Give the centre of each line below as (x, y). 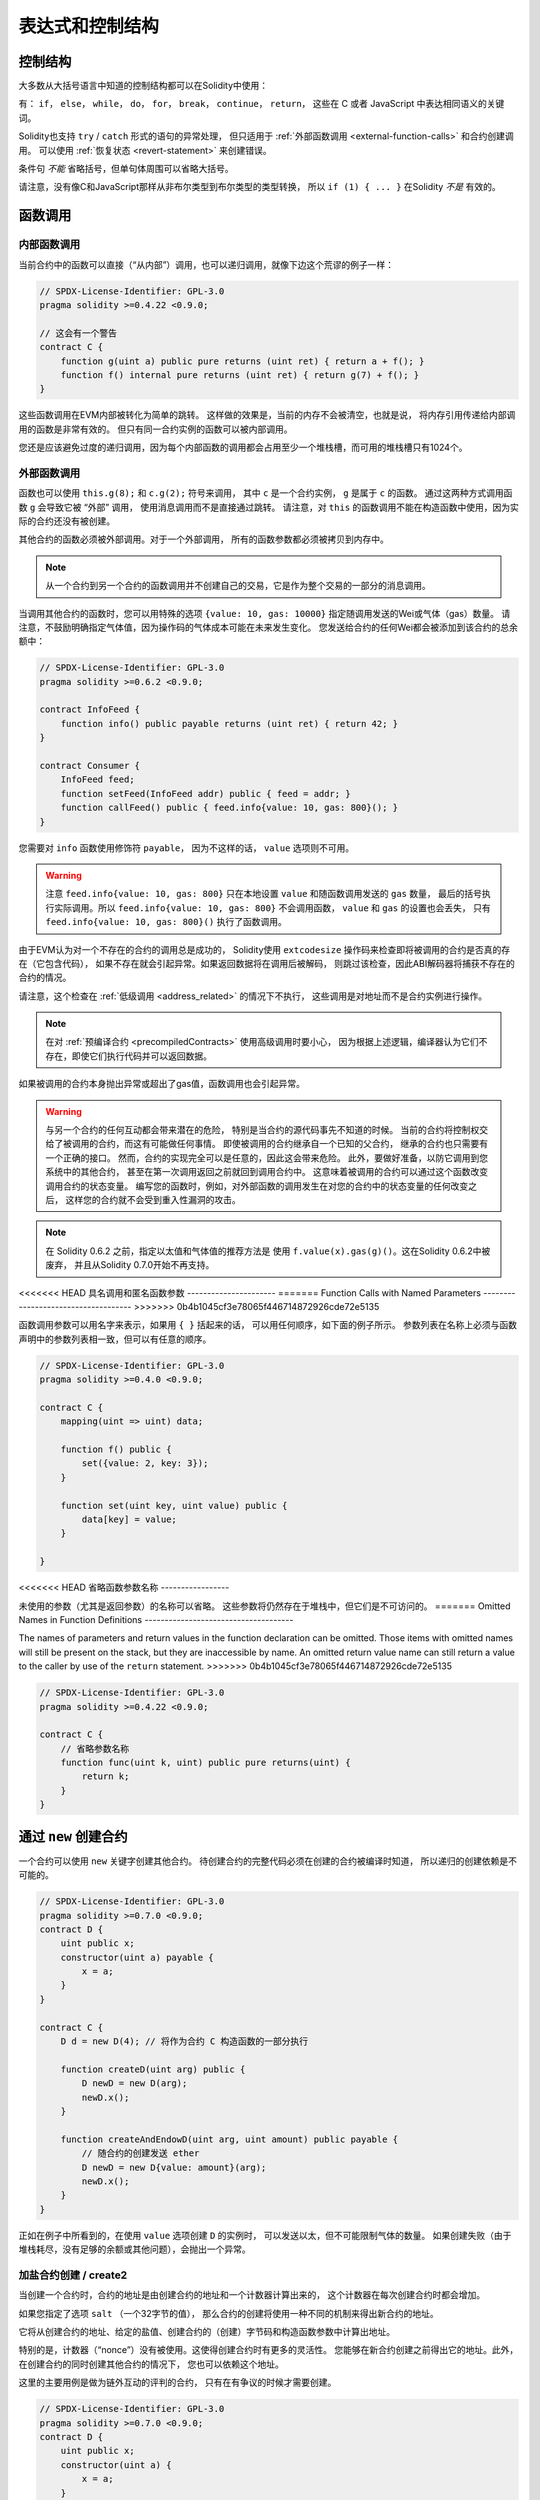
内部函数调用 (49, 245)
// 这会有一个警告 (78, 333)
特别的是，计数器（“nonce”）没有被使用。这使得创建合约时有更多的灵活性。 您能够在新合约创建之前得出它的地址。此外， (268, 2350)
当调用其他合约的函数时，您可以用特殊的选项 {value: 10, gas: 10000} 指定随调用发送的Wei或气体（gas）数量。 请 (264, 613)
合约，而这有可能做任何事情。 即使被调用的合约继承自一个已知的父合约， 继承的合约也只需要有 (293, 1144)
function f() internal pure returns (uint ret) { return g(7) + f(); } (240, 374)
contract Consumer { (89, 766)
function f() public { (116, 1449)
